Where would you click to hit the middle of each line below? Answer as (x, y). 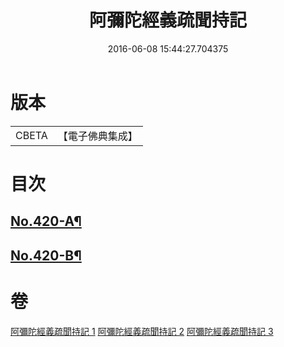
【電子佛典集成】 (97, 136)
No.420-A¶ (46, 221)
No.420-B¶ (46, 255)
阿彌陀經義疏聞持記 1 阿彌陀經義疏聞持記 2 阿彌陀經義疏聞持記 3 (142, 331)
